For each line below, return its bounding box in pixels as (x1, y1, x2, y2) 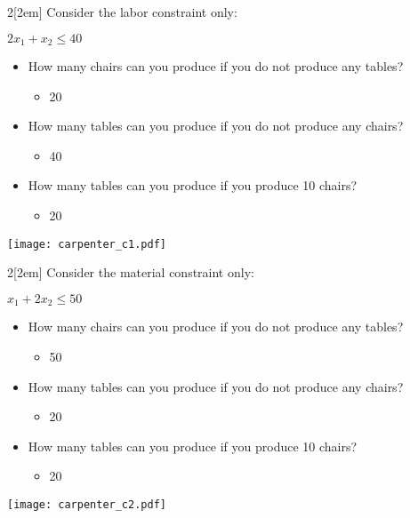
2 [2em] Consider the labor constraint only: (7, 3, 237, 20)
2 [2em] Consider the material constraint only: (7, 263, 254, 282)
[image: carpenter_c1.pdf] (7, 237, 166, 251)
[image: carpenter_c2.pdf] (7, 498, 166, 511)
